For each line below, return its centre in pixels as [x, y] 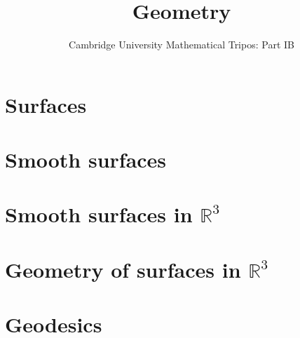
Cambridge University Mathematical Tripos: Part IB [182, 45]
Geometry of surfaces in [123, 269]
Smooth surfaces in [99, 214]
